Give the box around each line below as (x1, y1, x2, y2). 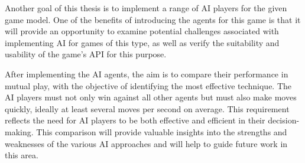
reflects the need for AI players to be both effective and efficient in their (5, 114, 265, 126)
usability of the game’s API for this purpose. (5, 48, 167, 60)
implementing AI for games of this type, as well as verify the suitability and (5, 36, 280, 48)
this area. (5, 149, 38, 161)
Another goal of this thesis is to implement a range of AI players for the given (5, 2, 287, 14)
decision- (268, 114, 300, 126)
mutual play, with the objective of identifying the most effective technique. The (5, 79, 292, 92)
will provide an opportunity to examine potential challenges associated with (5, 25, 279, 37)
